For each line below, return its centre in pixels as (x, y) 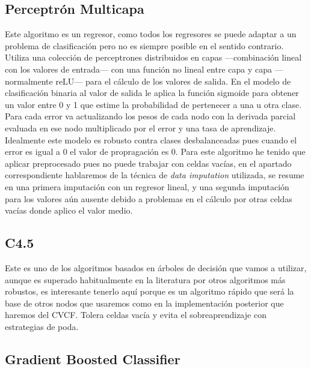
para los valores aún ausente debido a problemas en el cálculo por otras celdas (149, 198)
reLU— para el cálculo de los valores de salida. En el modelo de (173, 81)
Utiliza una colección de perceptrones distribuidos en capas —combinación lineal (153, 57)
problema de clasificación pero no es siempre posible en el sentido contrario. (144, 45)
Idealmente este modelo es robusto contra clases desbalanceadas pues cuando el (151, 139)
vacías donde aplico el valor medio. (69, 210)
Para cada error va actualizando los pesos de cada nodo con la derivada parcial (150, 116)
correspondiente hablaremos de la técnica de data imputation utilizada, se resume (155, 175)
